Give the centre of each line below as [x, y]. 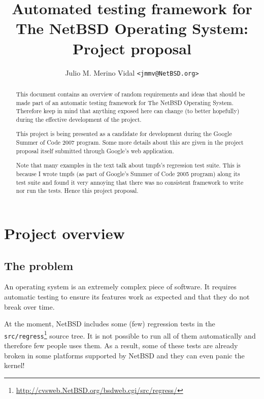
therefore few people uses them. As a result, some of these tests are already [121, 345]
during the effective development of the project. [79, 119]
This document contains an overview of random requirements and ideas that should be [130, 94]
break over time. [29, 306]
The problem [39, 265]
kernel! [14, 365]
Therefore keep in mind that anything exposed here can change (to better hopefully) [128, 111]
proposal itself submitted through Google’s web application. [95, 151]
